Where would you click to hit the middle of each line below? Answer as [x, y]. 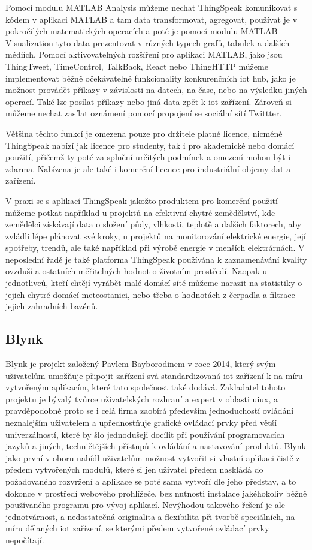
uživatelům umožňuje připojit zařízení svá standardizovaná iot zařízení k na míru [154, 375]
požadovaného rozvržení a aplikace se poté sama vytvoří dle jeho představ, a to [151, 481]
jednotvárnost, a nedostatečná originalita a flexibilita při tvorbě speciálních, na [150, 516]
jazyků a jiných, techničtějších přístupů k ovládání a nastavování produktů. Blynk [156, 446]
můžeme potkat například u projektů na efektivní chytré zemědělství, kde [140, 212]
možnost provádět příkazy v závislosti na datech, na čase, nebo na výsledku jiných [156, 90]
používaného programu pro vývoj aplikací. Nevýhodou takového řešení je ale [145, 505]
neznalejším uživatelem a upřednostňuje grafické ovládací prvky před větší [141, 423]
